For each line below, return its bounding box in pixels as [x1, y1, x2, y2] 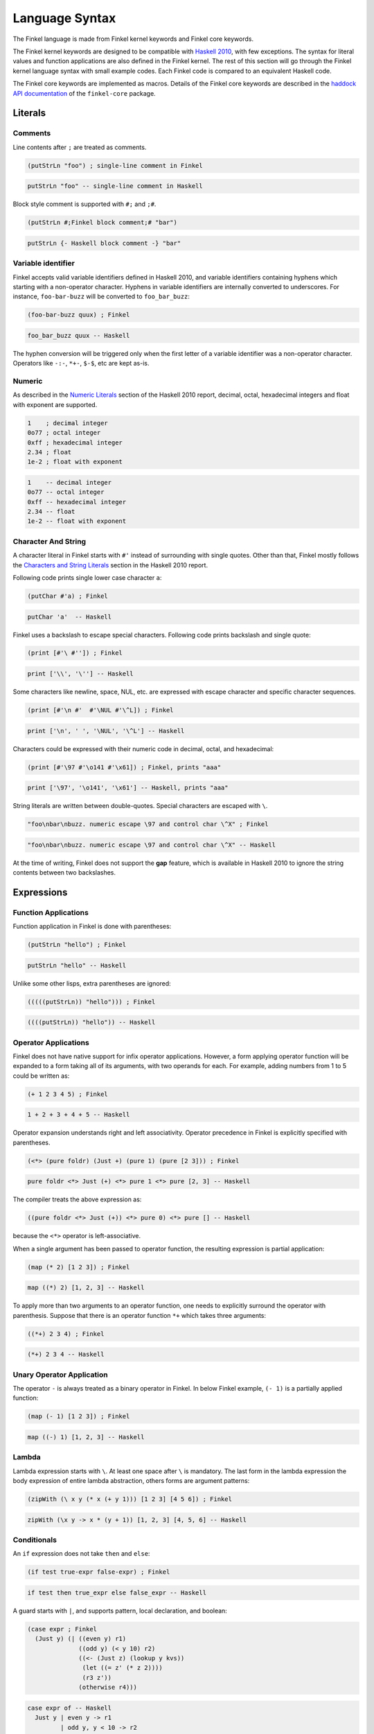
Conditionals [12, 1535, 57, 1545]
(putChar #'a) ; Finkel [27, 592, 109, 600]
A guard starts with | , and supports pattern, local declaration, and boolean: [12, 1606, 228, 1615]
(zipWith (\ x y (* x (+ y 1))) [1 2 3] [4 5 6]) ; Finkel [27, 1495, 232, 1503]
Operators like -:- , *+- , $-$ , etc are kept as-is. [12, 359, 150, 368]
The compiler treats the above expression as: [12, 1195, 142, 1203]
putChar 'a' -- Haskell [27, 612, 112, 621]
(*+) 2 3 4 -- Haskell [27, 1350, 105, 1359]
